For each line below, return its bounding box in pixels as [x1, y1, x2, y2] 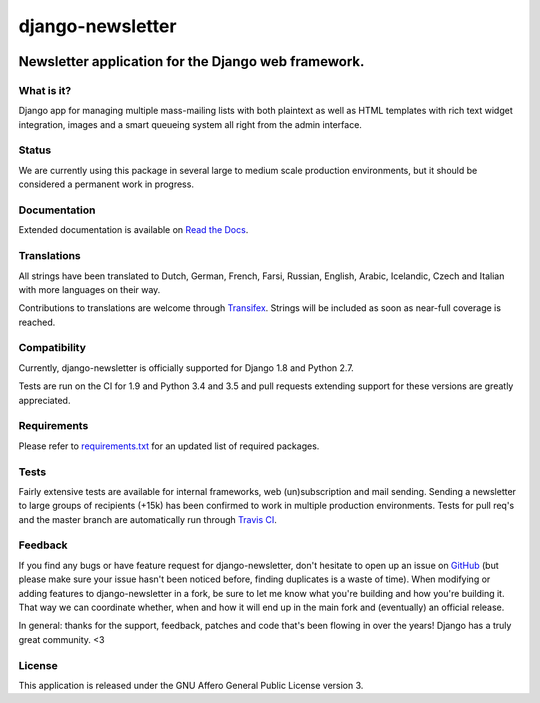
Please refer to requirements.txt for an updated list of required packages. [18, 440, 320, 452]
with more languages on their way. [18, 283, 161, 295]
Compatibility [18, 341, 87, 355]
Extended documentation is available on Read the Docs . [18, 224, 249, 236]
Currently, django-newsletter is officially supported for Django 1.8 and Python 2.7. [18, 361, 354, 374]
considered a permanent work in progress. [18, 178, 195, 190]
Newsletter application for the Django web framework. [18, 53, 365, 70]
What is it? [18, 83, 72, 97]
